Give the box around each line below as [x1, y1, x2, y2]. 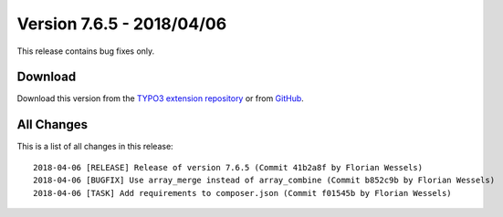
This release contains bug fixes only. [16, 46, 155, 57]
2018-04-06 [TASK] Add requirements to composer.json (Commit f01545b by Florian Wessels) [33, 188, 452, 198]
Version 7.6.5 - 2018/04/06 [16, 14, 227, 34]
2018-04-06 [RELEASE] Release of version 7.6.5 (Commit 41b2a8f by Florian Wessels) [33, 162, 424, 172]
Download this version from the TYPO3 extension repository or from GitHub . [16, 93, 305, 104]
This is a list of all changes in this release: [16, 141, 173, 152]
